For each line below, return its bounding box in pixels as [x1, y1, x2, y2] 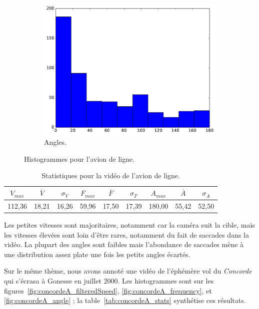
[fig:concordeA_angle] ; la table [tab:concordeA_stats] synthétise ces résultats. [4, 295, 246, 306]
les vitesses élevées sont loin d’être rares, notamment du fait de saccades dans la [4, 229, 249, 240]
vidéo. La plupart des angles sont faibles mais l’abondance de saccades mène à [4, 239, 244, 250]
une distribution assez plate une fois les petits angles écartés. [4, 249, 190, 259]
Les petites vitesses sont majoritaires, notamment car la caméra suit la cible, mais [4, 220, 255, 230]
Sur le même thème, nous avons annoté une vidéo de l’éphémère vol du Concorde [4, 266, 252, 276]
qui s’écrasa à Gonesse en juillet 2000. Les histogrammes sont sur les [4, 275, 214, 286]
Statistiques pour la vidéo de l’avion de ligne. [41, 170, 180, 181]
